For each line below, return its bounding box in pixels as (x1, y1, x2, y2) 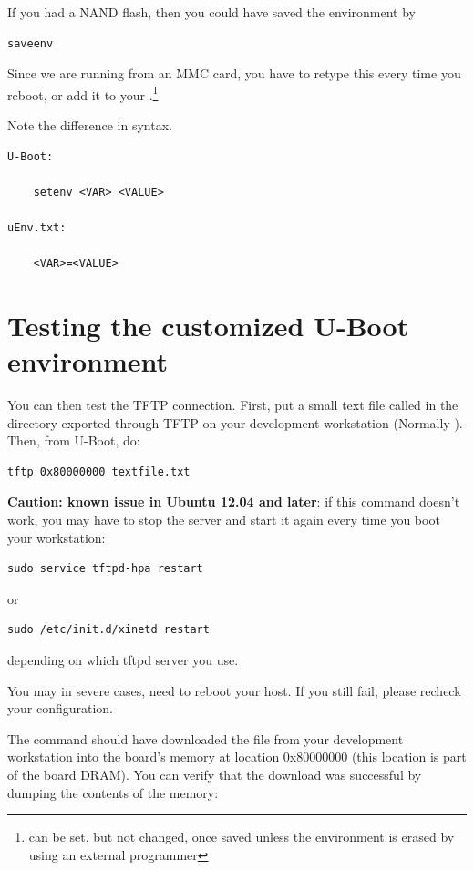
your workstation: (7, 527, 106, 547)
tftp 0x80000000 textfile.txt (7, 465, 191, 478)
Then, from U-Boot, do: (7, 431, 140, 450)
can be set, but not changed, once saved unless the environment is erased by (28, 827, 455, 846)
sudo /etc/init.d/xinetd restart (7, 623, 210, 637)
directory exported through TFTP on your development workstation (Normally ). (7, 413, 463, 432)
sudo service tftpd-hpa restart (7, 562, 203, 576)
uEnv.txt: (7, 221, 67, 234)
